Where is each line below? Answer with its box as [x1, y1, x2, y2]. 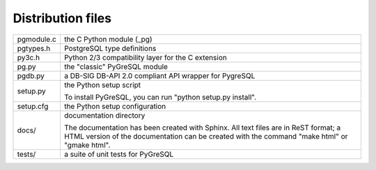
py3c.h [17, 52, 40, 62]
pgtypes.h [17, 43, 51, 53]
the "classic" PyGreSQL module [63, 61, 169, 71]
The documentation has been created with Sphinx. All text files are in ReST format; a [63, 123, 341, 132]
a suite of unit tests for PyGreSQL [63, 149, 174, 159]
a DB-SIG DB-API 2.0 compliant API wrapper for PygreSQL [63, 70, 256, 80]
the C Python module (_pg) [63, 34, 152, 44]
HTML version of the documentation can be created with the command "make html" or [63, 131, 348, 141]
